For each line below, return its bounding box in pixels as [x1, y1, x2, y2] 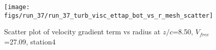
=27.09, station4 [4, 36, 56, 46]
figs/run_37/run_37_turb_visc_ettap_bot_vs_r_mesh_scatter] [4, 12, 213, 19]
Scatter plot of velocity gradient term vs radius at [4, 26, 161, 37]
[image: [4, 4, 30, 11]
